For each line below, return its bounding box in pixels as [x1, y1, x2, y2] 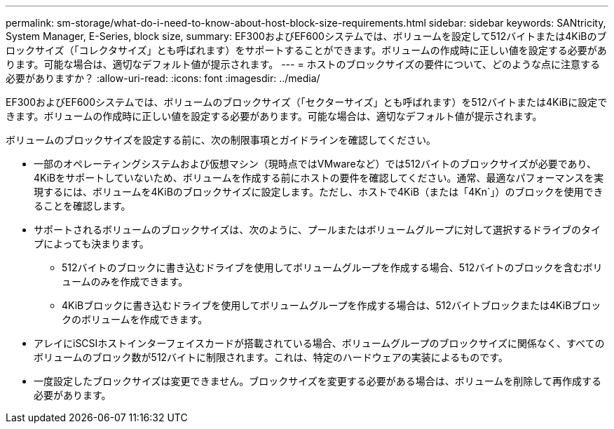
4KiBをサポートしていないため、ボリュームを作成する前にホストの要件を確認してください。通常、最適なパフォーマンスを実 [34, 172, 604, 184]
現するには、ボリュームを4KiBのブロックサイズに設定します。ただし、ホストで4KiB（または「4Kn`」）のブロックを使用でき [34, 186, 603, 198]
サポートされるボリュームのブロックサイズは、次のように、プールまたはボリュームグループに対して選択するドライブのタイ [34, 224, 601, 236]
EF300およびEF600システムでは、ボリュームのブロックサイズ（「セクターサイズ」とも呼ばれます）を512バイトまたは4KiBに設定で [6, 96, 608, 108]
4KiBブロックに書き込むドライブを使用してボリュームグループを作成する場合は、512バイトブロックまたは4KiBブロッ [62, 299, 601, 311]
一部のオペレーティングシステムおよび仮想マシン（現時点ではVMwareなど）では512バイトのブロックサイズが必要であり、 [34, 158, 596, 170]
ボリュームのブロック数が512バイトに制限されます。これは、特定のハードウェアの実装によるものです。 [34, 351, 508, 363]
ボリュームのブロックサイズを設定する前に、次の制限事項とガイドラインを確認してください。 [6, 134, 436, 146]
